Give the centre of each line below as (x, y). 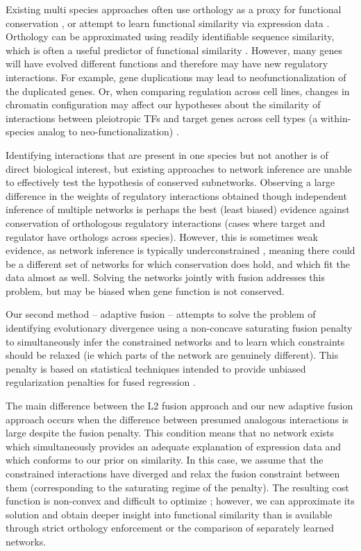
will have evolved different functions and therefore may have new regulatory (167, 63)
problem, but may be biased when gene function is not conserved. (145, 290)
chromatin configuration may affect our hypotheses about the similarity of (163, 104)
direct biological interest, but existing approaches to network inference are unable (179, 168)
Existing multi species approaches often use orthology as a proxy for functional (174, 9)
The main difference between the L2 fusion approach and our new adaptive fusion (179, 406)
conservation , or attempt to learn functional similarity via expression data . (168, 23)
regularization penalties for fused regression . (101, 382)
